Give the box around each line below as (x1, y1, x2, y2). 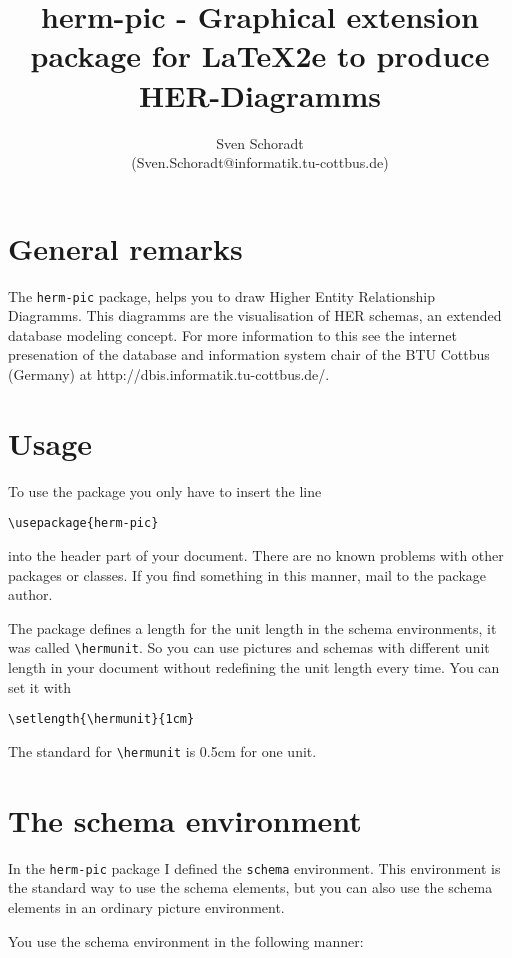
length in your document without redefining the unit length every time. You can (8, 657, 500, 678)
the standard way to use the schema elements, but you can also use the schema (8, 877, 493, 898)
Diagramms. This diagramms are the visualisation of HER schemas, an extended (8, 305, 502, 326)
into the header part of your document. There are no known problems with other (8, 545, 504, 566)
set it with (8, 676, 72, 697)
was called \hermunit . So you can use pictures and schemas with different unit (8, 637, 490, 658)
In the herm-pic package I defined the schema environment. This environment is (8, 857, 501, 878)
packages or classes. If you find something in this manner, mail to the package (8, 564, 487, 585)
